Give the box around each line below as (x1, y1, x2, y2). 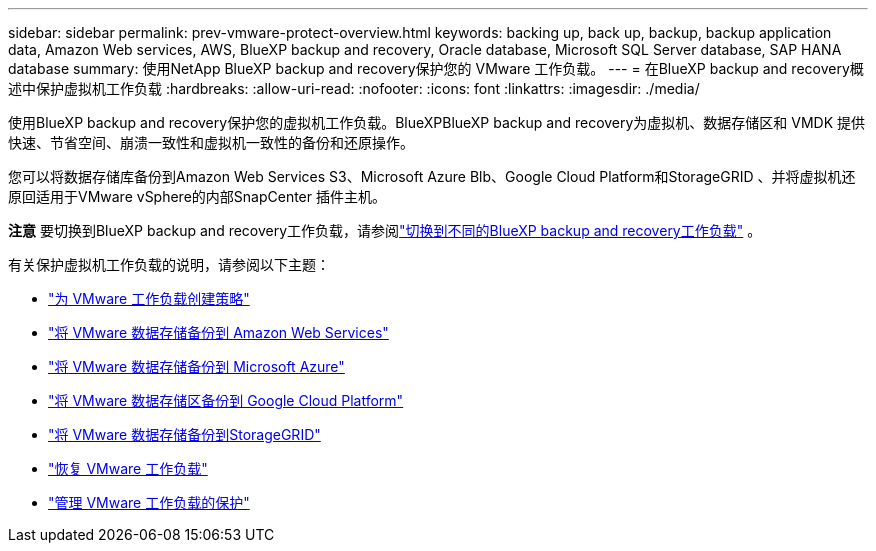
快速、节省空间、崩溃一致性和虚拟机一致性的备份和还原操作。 (8, 134, 414, 151)
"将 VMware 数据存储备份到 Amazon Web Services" (48, 324, 389, 341)
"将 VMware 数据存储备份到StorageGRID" (48, 426, 321, 443)
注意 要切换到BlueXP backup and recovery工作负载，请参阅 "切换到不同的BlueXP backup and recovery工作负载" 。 (8, 222, 762, 239)
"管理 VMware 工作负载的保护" (48, 494, 250, 511)
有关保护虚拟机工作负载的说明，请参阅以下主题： (8, 256, 330, 273)
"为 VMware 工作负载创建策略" (48, 290, 250, 307)
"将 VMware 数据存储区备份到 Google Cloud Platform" (48, 392, 404, 409)
